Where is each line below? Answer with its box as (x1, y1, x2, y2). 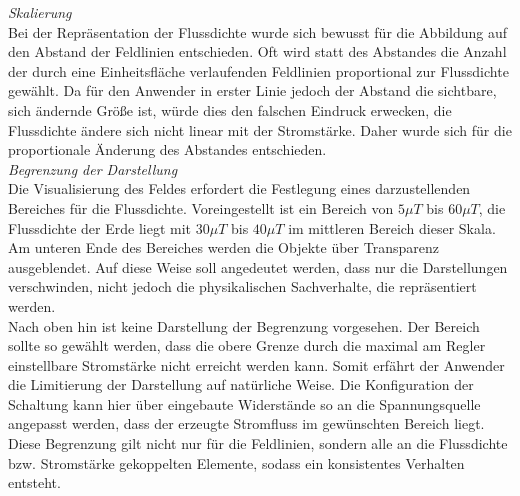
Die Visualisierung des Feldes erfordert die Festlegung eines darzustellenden (8, 178, 471, 199)
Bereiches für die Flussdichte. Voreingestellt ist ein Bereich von (8, 197, 394, 218)
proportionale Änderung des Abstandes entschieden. (8, 139, 327, 160)
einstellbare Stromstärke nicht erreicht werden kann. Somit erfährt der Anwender (8, 354, 505, 375)
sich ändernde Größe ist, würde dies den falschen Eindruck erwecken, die (8, 99, 452, 120)
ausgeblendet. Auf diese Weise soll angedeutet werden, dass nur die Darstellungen (8, 256, 508, 277)
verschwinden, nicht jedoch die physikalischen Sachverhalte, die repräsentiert (8, 276, 477, 297)
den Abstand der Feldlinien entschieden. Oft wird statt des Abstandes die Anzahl (8, 41, 507, 62)
